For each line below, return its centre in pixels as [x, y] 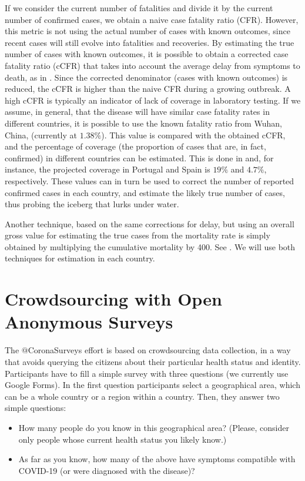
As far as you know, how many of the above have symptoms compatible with [157, 459]
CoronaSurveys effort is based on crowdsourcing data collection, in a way [159, 350]
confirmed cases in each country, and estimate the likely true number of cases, [145, 192]
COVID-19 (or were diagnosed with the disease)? [107, 470]
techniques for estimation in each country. [80, 258]
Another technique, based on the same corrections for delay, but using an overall [150, 223]
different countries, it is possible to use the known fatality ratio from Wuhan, [143, 123]
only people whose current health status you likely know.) [123, 439]
